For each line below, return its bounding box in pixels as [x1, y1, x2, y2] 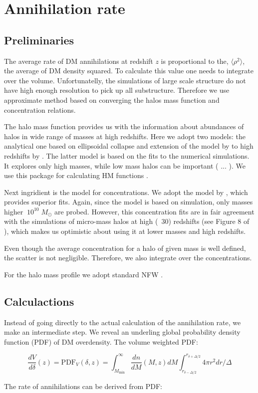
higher [4, 206, 23, 216]
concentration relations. [4, 104, 76, 115]
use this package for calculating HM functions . [4, 170, 148, 181]
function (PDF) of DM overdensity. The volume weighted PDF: [4, 336, 198, 347]
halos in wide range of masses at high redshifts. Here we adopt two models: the [4, 131, 246, 141]
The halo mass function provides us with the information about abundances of [4, 121, 244, 132]
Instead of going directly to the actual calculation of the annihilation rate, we [4, 317, 241, 327]
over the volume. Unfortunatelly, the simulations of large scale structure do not [4, 75, 246, 85]
